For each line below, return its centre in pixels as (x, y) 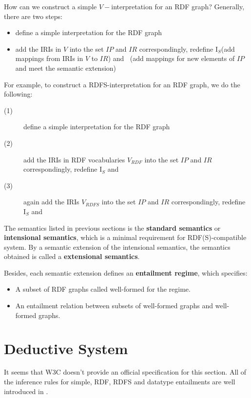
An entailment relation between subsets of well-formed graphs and (114, 306)
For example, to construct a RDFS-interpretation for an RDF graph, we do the (122, 84)
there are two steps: (33, 16)
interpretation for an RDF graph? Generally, (178, 6)
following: (18, 94)
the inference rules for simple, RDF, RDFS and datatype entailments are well (120, 381)
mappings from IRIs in (49, 58)
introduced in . (26, 391)
